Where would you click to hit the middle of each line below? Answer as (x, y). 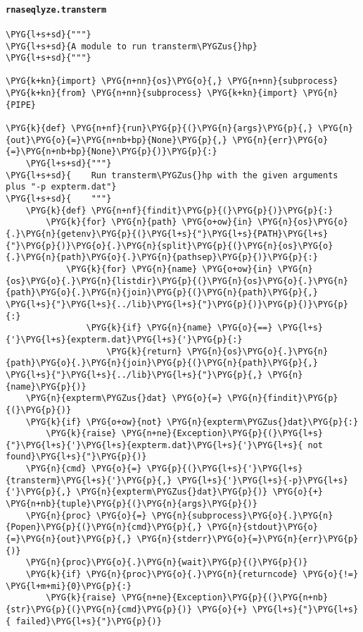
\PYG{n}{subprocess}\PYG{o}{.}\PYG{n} (242, 515)
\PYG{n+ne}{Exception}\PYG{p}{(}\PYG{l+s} (222, 434)
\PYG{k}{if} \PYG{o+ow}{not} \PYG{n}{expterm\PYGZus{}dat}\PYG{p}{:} (192, 422)
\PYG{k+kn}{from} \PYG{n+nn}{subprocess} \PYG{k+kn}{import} (152, 93)
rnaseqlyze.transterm (56, 10)
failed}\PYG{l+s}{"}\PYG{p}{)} (89, 621)
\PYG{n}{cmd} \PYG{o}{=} (84, 469)
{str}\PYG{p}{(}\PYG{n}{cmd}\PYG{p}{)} (99, 610)
